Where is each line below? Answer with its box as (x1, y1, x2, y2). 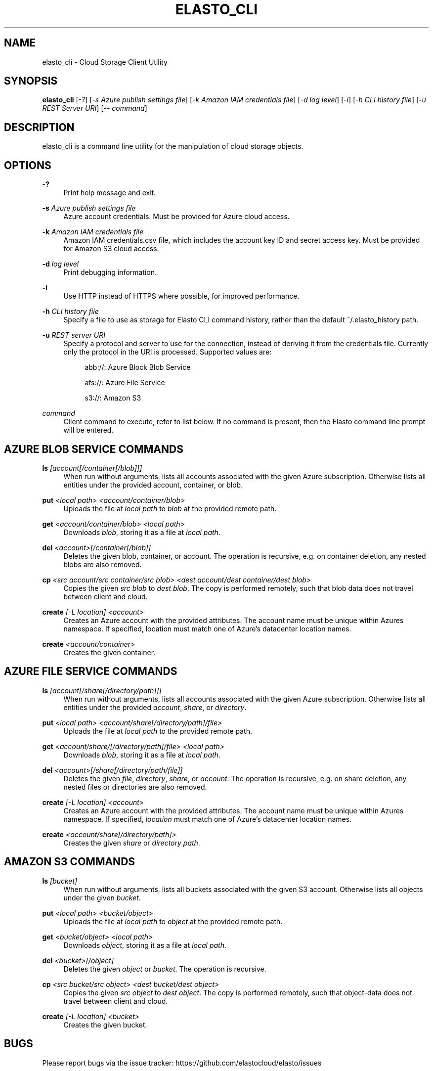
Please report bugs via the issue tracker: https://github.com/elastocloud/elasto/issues (42, 1058, 322, 1067)
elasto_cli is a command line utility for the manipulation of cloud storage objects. (42, 142, 303, 151)
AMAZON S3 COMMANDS (4, 855, 135, 868)
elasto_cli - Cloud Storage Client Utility (42, 57, 168, 66)
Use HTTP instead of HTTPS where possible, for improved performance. (63, 292, 300, 301)
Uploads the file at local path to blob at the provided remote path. (63, 504, 277, 513)
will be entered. (63, 426, 114, 435)
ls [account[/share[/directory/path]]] (42, 686, 162, 695)
